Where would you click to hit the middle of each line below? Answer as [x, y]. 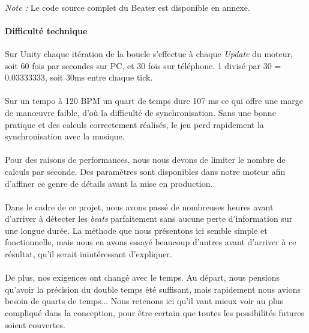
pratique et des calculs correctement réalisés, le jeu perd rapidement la [134, 124]
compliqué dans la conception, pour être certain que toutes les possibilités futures [154, 313]
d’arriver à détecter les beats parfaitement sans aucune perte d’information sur [149, 218]
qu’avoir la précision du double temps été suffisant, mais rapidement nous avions [153, 289]
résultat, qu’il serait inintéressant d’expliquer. [88, 254]
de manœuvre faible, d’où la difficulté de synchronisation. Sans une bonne [140, 112]
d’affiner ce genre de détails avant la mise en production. [109, 183]
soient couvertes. [35, 324]
